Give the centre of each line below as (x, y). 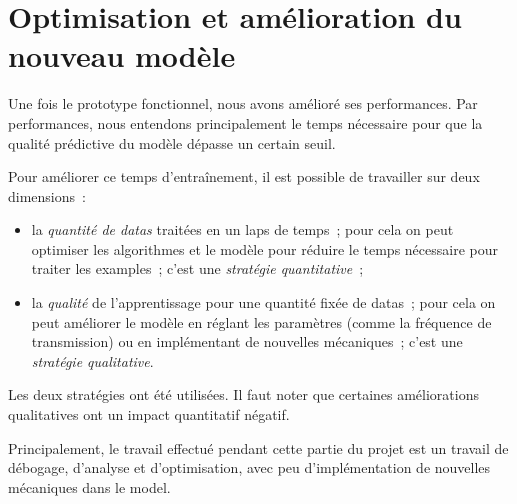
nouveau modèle (122, 55)
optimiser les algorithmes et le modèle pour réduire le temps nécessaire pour (264, 248)
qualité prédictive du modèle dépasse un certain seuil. (172, 142)
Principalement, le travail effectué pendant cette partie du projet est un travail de (258, 447)
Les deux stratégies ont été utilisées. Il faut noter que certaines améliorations (244, 394)
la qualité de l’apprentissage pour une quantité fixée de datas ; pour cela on (263, 302)
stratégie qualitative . (92, 360)
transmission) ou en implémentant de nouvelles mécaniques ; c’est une (247, 341)
